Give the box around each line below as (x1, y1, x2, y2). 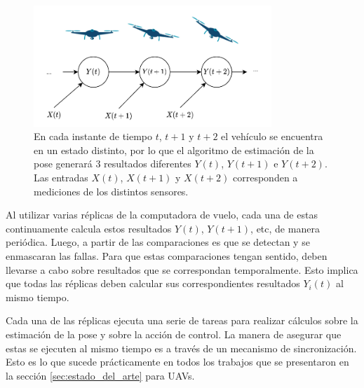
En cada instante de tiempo (34, 129, 153, 144)
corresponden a (233, 170, 298, 185)
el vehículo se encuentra (221, 129, 323, 144)
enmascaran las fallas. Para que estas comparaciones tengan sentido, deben (6, 249, 328, 263)
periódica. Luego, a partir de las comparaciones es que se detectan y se (6, 235, 310, 249)
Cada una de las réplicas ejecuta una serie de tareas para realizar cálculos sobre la (6, 313, 358, 328)
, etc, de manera (250, 221, 320, 235)
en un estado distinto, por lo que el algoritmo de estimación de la (34, 142, 314, 157)
